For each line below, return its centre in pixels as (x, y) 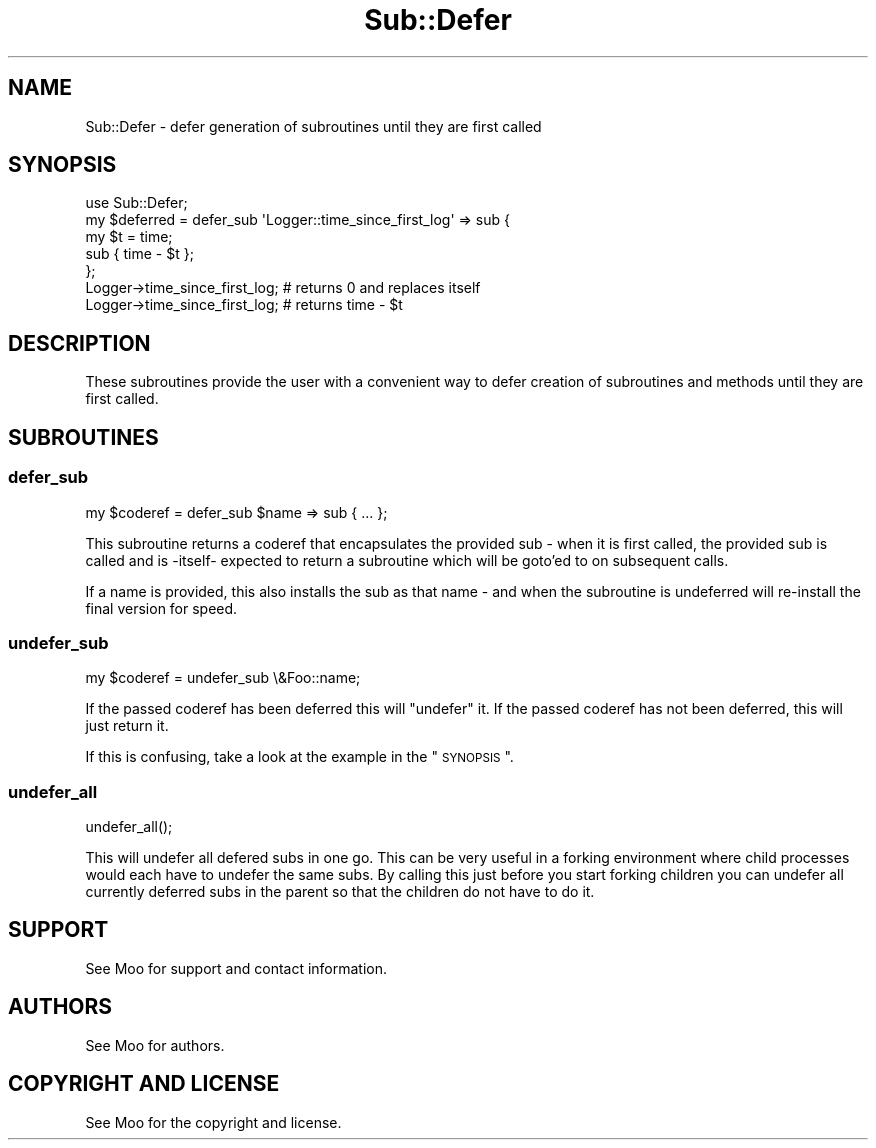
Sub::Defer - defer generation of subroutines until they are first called (313, 126)
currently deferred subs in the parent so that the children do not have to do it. (340, 891)
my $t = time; (129, 237)
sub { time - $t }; (139, 254)
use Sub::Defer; (136, 203)
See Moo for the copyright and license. (213, 1122)
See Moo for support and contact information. (236, 968)
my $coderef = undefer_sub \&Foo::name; (223, 678)
